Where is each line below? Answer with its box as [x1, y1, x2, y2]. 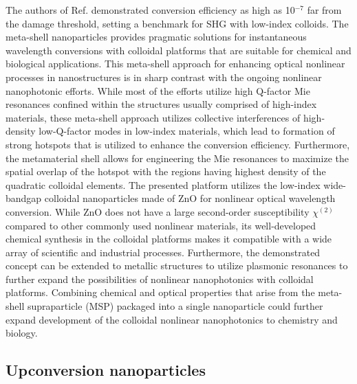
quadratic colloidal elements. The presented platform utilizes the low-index [6, 177, 321, 192]
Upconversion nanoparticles [6, 359, 206, 381]
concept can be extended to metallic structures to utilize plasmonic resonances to [6, 258, 348, 273]
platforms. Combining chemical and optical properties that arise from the [6, 285, 315, 300]
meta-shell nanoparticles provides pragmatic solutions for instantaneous [6, 30, 307, 44]
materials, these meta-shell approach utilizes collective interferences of [6, 110, 301, 124]
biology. [6, 326, 38, 340]
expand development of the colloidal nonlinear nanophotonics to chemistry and [6, 312, 338, 326]
